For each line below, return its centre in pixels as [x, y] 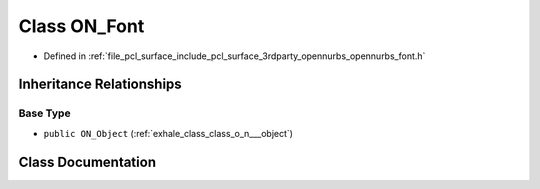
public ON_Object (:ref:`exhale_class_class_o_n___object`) [168, 133]
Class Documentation [87, 161]
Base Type [44, 113]
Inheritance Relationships [100, 84]
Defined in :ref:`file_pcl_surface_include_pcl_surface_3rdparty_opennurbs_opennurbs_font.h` [234, 56]
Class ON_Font [81, 26]
